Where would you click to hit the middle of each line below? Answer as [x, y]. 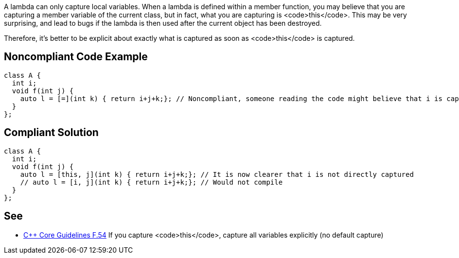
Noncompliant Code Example [76, 57]
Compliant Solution [51, 133]
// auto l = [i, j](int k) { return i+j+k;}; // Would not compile [151, 182]
